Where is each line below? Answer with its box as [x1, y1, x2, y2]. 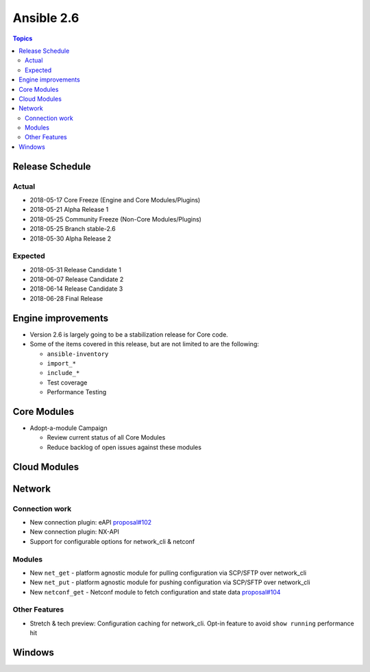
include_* [47, 369, 80, 377]
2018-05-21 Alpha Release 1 [29, 206, 109, 214]
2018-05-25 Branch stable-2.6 [29, 225, 116, 233]
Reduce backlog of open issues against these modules [47, 443, 202, 451]
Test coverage [47, 378, 88, 387]
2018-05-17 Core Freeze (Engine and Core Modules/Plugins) [29, 196, 201, 204]
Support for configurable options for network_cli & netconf [29, 537, 195, 545]
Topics [12, 34, 33, 43]
